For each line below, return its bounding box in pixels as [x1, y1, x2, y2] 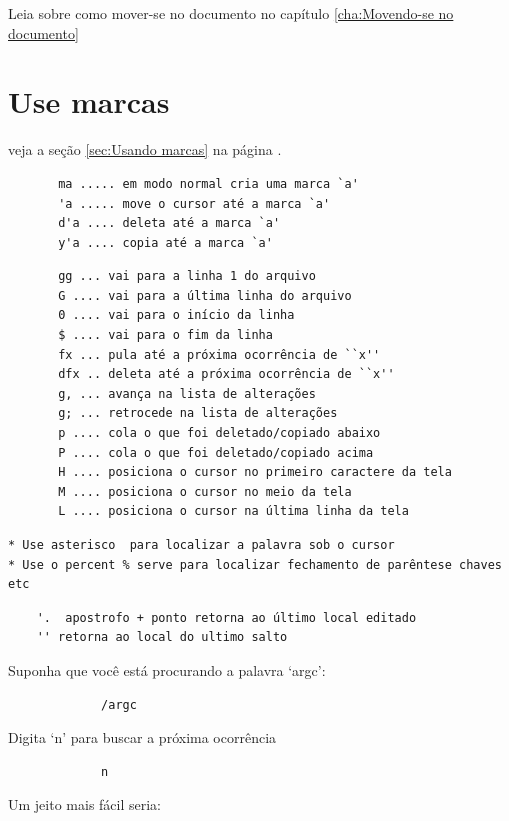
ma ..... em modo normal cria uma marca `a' [58, 176, 359, 191]
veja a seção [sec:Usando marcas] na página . [8, 139, 282, 160]
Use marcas [8, 81, 170, 122]
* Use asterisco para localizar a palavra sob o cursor [8, 538, 395, 552]
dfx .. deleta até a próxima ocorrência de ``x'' [58, 367, 395, 382]
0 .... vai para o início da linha [58, 308, 295, 323]
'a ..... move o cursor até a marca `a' [58, 196, 331, 211]
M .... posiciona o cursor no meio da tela [58, 484, 352, 499]
